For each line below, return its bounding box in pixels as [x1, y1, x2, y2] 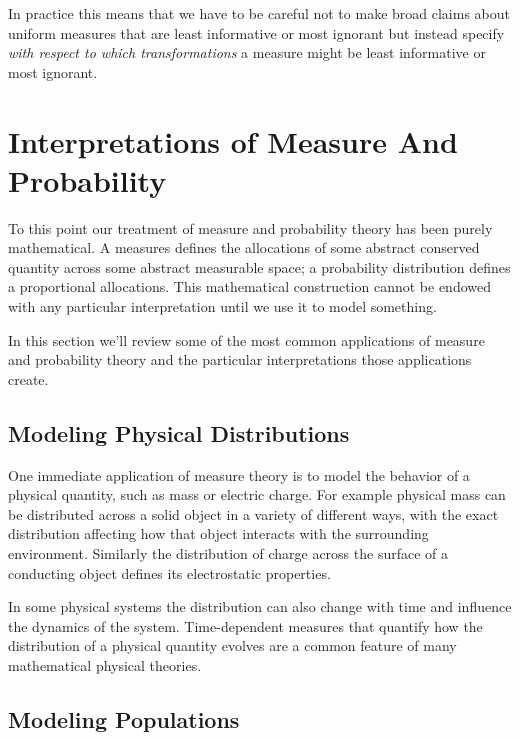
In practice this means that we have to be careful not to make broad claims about [8, 3, 510, 23]
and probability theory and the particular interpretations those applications [8, 349, 472, 370]
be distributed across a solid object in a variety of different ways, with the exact [8, 503, 499, 524]
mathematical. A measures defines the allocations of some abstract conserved [8, 237, 480, 258]
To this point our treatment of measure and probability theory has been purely [8, 217, 493, 238]
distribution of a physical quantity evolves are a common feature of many [8, 635, 457, 656]
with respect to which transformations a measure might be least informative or [8, 42, 486, 63]
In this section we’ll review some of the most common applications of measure [8, 329, 485, 350]
